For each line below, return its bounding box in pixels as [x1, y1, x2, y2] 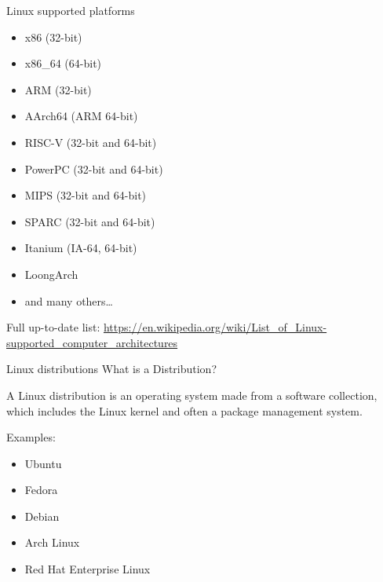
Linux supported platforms [6, 2, 135, 18]
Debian [24, 507, 60, 524]
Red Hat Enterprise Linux [24, 561, 151, 577]
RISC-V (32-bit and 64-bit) [24, 134, 157, 150]
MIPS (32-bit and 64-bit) [24, 187, 147, 203]
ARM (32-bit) [24, 81, 92, 97]
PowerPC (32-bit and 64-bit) [24, 160, 163, 177]
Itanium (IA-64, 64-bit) [24, 240, 137, 256]
